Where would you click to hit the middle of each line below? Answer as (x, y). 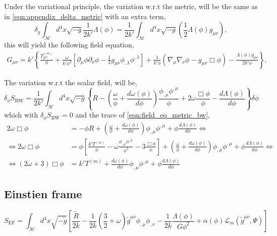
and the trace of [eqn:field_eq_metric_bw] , (143, 115)
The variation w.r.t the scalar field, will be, (71, 82)
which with (21, 115)
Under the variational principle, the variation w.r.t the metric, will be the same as (131, 6)
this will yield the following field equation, (69, 44)
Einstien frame (43, 194)
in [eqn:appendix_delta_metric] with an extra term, (85, 16)
